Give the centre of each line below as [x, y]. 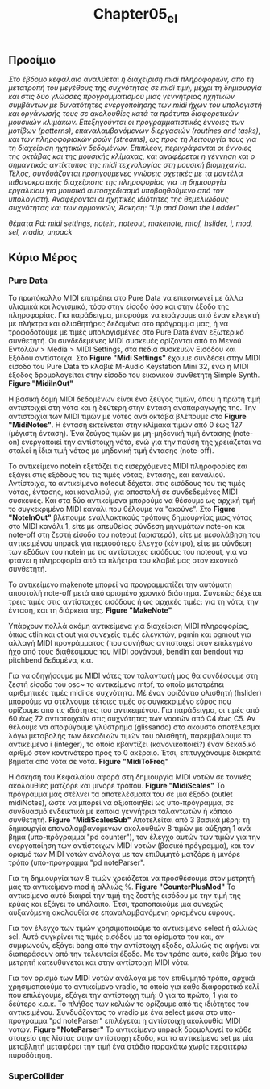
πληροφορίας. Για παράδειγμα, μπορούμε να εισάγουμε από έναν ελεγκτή [134, 314]
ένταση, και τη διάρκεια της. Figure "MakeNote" [90, 610]
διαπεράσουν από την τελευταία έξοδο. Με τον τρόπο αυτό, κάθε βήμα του [135, 954]
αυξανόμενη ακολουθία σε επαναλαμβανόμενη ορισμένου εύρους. [122, 912]
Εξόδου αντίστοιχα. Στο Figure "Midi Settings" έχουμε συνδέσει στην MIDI [135, 357]
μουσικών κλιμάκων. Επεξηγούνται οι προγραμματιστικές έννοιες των [126, 123]
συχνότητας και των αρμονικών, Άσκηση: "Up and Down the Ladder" [124, 208]
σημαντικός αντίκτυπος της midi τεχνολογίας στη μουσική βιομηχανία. [128, 165]
